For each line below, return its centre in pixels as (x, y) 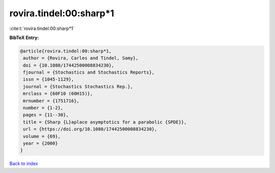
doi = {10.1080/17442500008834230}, (69, 65)
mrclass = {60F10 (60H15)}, (58, 94)
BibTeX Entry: (24, 38)
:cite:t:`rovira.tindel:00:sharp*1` (42, 28)
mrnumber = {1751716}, (51, 101)
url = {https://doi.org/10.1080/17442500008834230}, (90, 129)
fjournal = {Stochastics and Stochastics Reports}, (89, 73)
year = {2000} (40, 143)
